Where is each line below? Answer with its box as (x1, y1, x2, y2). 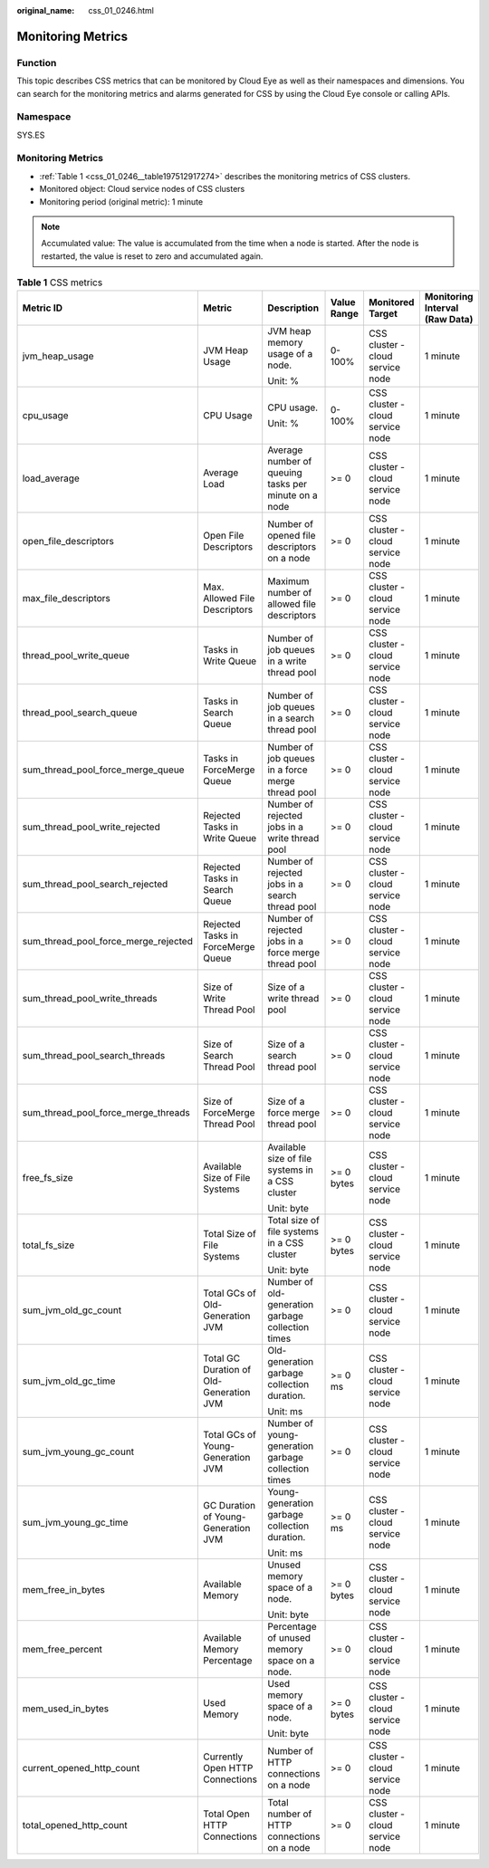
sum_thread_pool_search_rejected (22, 877, 168, 890)
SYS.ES (16, 129, 45, 140)
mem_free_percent (22, 1643, 103, 1655)
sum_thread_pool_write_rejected (22, 820, 160, 833)
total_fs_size (22, 1239, 75, 1251)
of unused (267, 1631, 312, 1643)
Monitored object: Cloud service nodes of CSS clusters (39, 184, 245, 195)
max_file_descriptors (22, 591, 110, 604)
